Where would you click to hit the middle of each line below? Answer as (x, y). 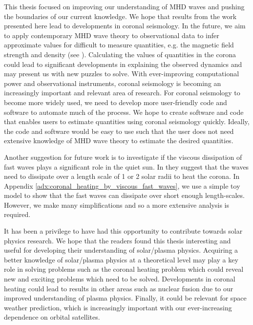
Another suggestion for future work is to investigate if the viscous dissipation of (123, 157)
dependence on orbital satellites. (52, 317)
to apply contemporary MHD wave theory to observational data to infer (112, 35)
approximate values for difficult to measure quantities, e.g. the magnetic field (119, 45)
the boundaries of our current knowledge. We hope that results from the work (120, 16)
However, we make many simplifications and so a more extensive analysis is (116, 205)
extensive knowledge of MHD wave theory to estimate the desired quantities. (119, 141)
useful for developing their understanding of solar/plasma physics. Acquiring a (121, 250)
